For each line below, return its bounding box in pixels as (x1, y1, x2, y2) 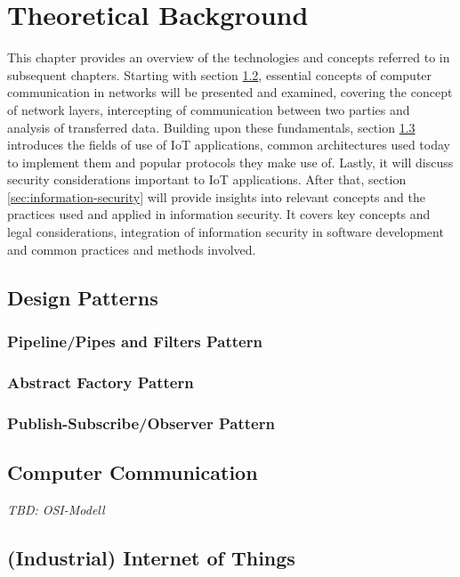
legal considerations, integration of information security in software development (7, 223, 444, 241)
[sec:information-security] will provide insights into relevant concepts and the (7, 187, 425, 206)
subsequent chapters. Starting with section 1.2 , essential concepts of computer (7, 65, 432, 84)
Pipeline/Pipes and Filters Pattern (7, 329, 262, 352)
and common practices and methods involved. (7, 240, 256, 258)
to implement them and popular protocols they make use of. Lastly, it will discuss (7, 152, 454, 171)
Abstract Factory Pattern (7, 370, 194, 393)
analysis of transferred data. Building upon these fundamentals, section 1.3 (7, 118, 416, 136)
